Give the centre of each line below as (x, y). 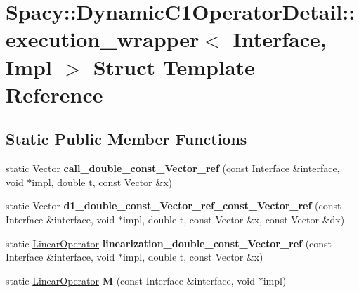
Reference (54, 94)
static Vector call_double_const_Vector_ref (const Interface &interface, (173, 168)
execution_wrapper (103, 39)
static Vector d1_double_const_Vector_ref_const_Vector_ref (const (174, 206)
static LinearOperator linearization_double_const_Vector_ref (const (169, 243)
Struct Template (174, 66)
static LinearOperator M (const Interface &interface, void (130, 280)
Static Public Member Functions (126, 139)
